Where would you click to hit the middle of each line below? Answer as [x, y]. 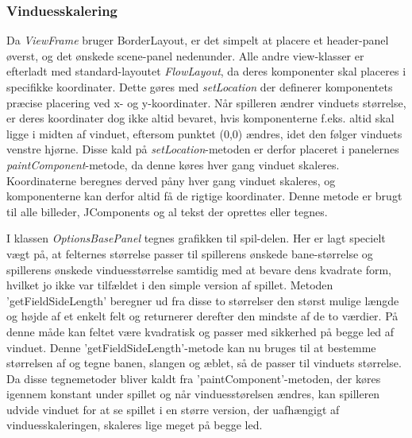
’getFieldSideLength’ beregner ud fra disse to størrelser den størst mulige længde [203, 300]
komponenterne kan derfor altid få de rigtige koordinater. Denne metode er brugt [204, 196]
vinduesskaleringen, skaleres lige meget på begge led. [135, 425]
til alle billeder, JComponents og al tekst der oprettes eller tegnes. [167, 211]
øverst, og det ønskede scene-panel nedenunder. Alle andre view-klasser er [185, 55]
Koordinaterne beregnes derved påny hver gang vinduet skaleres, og [171, 180]
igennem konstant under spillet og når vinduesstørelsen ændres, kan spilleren [193, 394]
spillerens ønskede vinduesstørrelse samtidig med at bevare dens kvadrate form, [199, 269]
